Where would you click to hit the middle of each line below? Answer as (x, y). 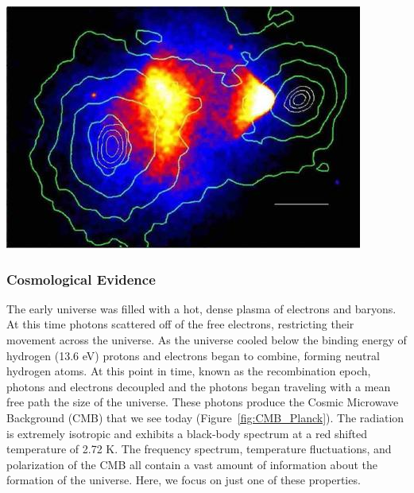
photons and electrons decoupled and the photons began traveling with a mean (199, 386)
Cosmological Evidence (81, 279)
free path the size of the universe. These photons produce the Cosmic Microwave (203, 402)
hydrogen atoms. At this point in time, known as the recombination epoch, (189, 371)
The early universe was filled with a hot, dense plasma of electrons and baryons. (201, 308)
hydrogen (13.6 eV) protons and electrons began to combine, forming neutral (193, 355)
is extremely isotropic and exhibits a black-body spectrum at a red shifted (187, 433)
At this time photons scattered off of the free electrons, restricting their (180, 324)
